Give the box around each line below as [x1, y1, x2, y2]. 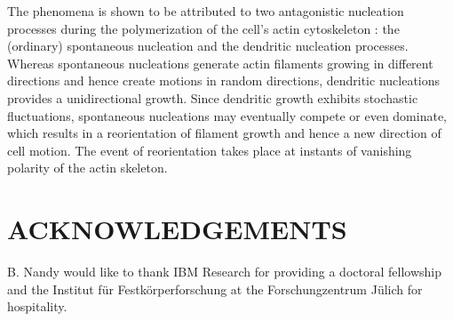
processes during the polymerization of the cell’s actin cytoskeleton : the [7, 19, 400, 37]
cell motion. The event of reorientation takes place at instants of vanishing [7, 140, 412, 159]
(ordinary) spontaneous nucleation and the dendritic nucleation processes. [7, 36, 409, 55]
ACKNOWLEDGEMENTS [7, 211, 347, 247]
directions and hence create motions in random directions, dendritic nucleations [7, 71, 441, 90]
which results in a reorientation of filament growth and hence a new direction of [7, 124, 441, 142]
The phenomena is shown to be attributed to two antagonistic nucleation [7, 2, 404, 20]
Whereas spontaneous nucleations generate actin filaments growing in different [7, 53, 433, 72]
